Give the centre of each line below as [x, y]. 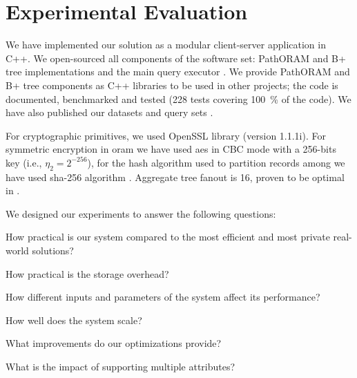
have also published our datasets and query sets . [109, 112]
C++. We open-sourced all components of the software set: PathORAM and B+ [176, 58]
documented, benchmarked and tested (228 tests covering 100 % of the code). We [178, 98]
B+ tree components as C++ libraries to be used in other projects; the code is [172, 85]
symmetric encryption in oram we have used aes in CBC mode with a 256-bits [171, 149]
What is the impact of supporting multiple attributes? [120, 367]
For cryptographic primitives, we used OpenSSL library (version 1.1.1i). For [166, 135]
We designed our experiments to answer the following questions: [141, 213]
